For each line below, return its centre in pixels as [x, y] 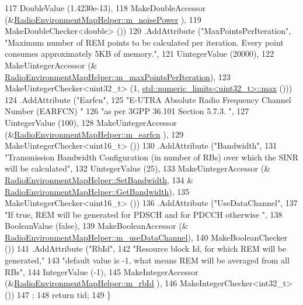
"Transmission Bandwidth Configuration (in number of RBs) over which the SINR [152, 157]
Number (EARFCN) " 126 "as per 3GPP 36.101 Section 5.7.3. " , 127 [127, 111]
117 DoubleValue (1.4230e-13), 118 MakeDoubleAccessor [105, 8]
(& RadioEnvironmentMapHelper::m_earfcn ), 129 [94, 134]
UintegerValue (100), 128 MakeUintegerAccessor [91, 122]
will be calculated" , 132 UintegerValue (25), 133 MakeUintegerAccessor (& [138, 168]
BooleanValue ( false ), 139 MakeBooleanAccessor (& [97, 226]
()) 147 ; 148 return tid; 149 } [58, 294]
